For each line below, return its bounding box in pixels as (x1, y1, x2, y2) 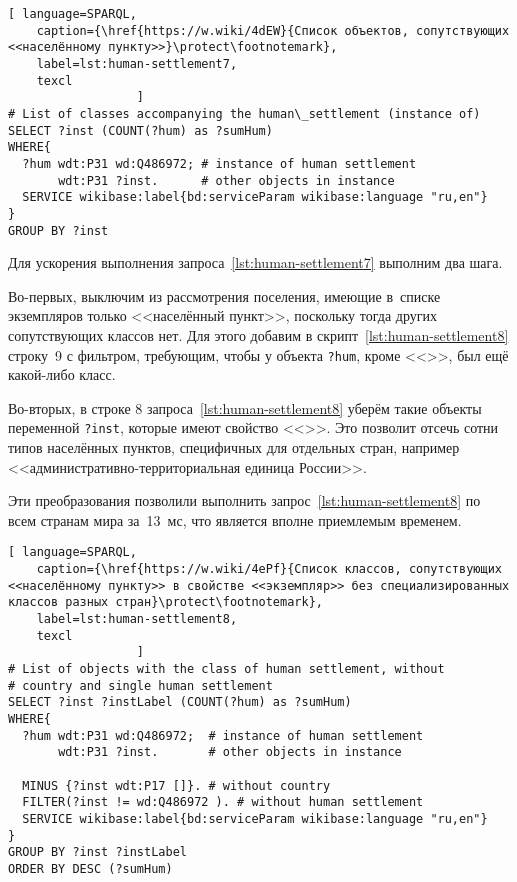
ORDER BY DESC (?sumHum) (8, 861, 173, 876)
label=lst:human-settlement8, (36, 612, 238, 627)
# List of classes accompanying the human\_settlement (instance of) (8, 106, 481, 121)
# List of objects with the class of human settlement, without (8, 662, 445, 677)
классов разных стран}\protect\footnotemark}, (8, 595, 323, 610)
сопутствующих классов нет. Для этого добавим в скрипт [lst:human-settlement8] (8, 324, 509, 345)
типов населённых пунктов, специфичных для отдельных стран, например (8, 437, 460, 458)
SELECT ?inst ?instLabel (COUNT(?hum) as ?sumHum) (8, 695, 352, 710)
